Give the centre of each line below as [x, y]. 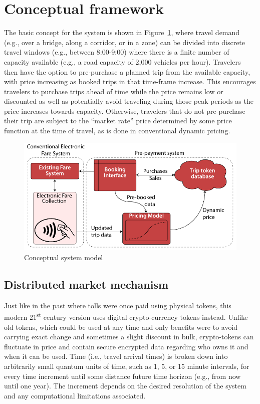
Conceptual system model [64, 257]
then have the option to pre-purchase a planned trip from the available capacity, [127, 71]
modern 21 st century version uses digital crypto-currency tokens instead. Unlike [126, 316]
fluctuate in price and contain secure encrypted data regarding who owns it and [126, 346]
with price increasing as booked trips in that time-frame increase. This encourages [130, 81]
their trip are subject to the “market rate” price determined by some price [118, 121]
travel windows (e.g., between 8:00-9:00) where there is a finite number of [117, 52]
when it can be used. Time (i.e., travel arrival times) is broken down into [116, 356]
